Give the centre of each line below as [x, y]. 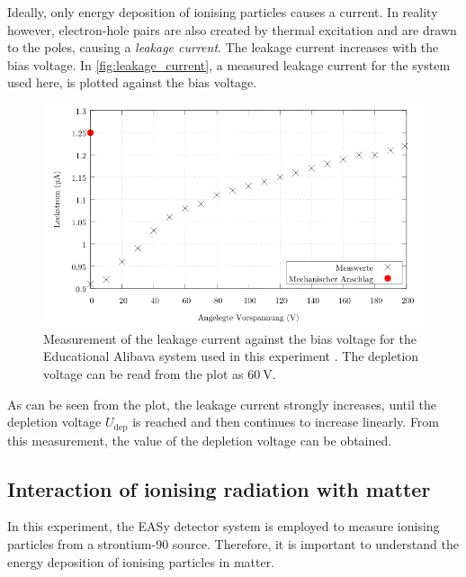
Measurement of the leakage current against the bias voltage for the [230, 338]
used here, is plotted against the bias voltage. [132, 82]
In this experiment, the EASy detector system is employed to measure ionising [224, 526]
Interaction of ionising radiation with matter [219, 488]
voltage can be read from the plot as [143, 374]
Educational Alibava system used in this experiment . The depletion [231, 356]
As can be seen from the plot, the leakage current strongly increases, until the [222, 404]
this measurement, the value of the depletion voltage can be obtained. [200, 440]
